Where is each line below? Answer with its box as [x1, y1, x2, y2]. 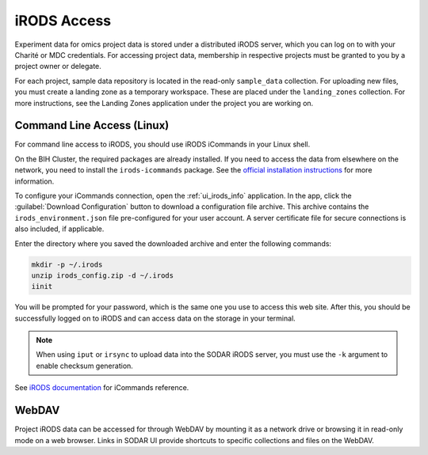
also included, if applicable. [14, 224, 105, 233]
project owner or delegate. [14, 62, 102, 71]
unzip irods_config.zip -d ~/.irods [31, 271, 174, 280]
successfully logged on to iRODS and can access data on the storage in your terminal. [14, 313, 296, 323]
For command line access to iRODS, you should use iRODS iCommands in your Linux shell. [14, 139, 311, 150]
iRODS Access [14, 12, 111, 29]
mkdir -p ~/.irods [31, 260, 103, 269]
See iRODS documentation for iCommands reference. [14, 383, 189, 392]
